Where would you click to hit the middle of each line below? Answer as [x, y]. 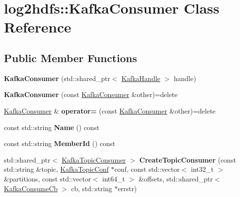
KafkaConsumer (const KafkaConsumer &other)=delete [91, 94]
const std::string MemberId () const [60, 143]
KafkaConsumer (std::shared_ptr [57, 78]
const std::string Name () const [52, 127]
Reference [38, 27]
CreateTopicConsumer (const [188, 159]
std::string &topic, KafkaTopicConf [56, 169]
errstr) [127, 188]
